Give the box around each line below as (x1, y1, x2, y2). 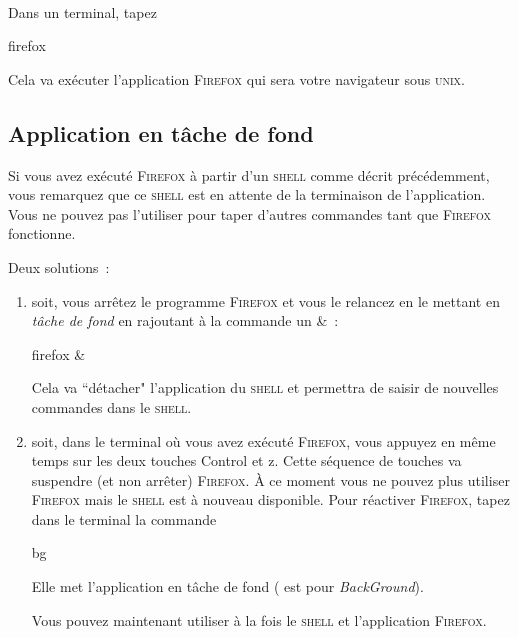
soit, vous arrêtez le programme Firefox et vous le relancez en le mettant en (31, 290, 500, 311)
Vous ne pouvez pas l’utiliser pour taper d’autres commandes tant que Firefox (8, 203, 492, 224)
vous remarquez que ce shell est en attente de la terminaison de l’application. (8, 184, 486, 205)
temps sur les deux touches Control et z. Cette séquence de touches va (31, 450, 462, 471)
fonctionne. (8, 223, 76, 244)
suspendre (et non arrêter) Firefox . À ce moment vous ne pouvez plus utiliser (31, 469, 510, 490)
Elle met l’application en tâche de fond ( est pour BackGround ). (31, 576, 424, 597)
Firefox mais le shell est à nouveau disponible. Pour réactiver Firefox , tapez (31, 489, 510, 510)
